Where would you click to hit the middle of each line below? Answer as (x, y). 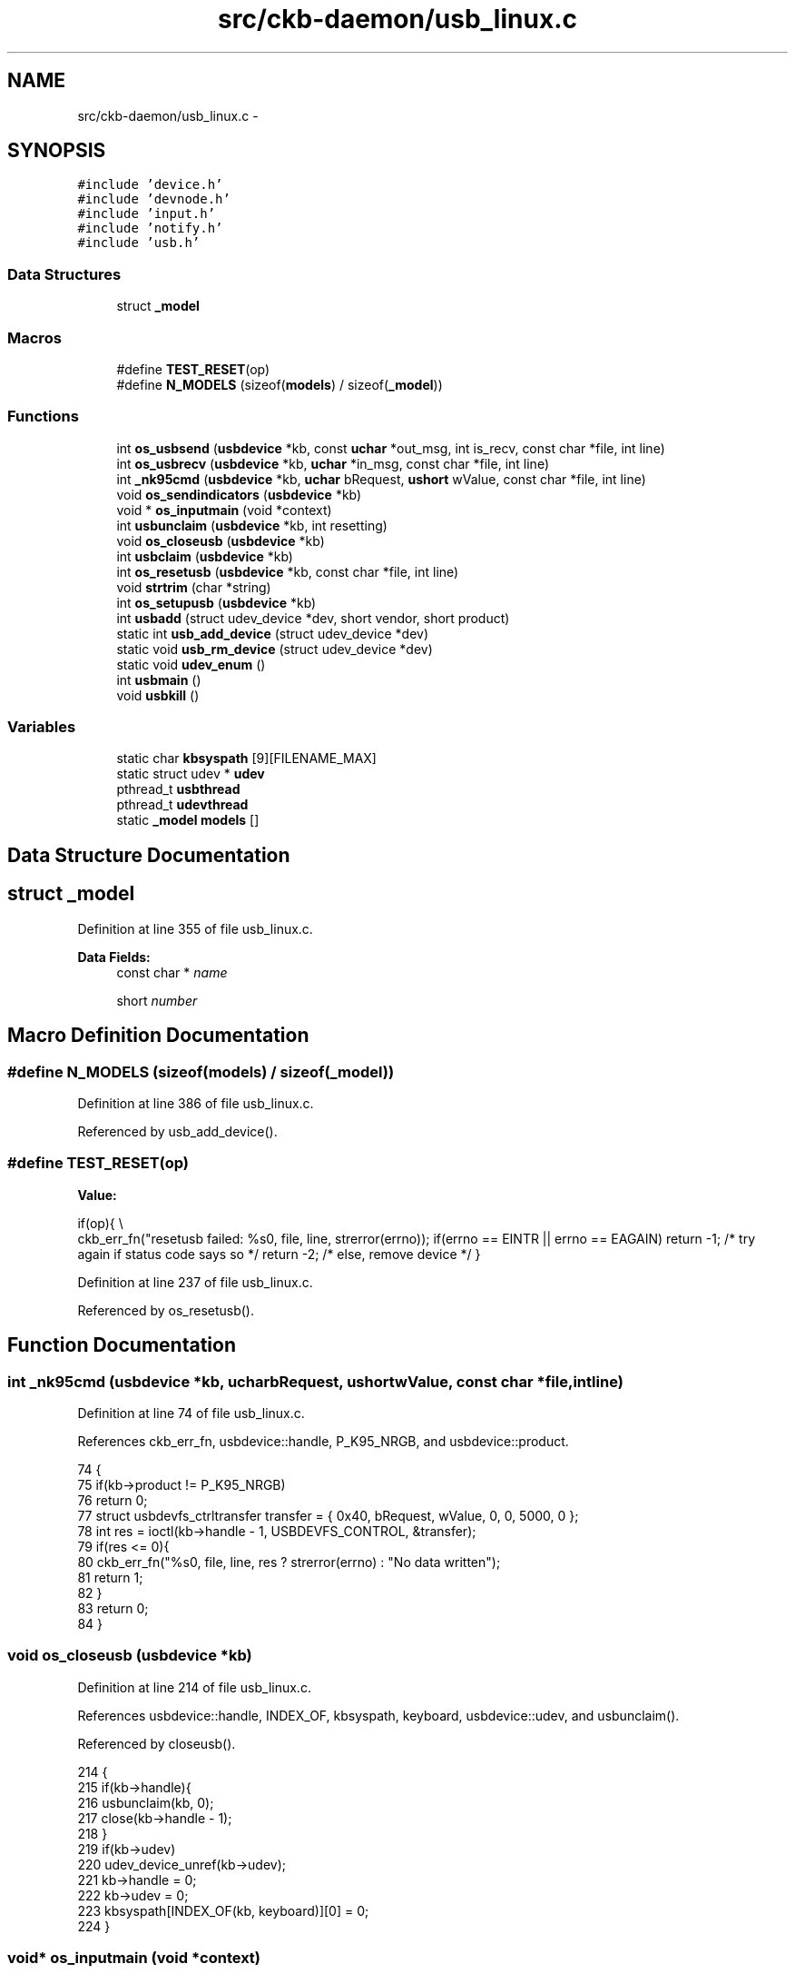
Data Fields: (114, 957)
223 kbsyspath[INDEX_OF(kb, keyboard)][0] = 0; (223, 1910)
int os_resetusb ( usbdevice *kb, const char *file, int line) (288, 571)
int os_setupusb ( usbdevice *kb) (216, 602)
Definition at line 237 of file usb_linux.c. (195, 1282)
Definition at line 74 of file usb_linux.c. (191, 1413)
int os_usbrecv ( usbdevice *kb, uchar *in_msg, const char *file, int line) (333, 463)
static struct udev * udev (191, 774)
